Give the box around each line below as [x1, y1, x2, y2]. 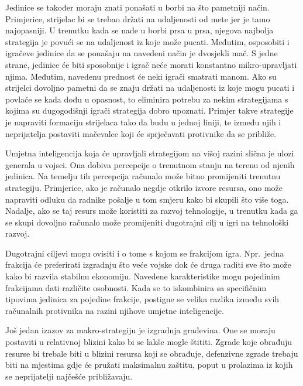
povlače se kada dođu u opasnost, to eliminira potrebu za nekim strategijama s [5, 93, 288, 105]
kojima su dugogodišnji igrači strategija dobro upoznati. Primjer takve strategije [5, 104, 294, 117]
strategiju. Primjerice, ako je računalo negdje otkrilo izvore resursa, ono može [5, 181, 283, 193]
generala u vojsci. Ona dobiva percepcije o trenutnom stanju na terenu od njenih [5, 158, 295, 170]
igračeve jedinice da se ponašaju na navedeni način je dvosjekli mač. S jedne [5, 47, 278, 59]
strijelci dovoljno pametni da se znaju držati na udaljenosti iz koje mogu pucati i [5, 81, 295, 94]
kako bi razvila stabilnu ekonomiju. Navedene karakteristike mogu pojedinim [5, 270, 280, 282]
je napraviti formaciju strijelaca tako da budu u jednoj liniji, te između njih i [5, 115, 281, 128]
